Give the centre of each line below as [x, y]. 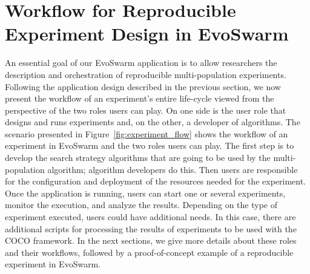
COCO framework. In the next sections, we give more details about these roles [151, 240]
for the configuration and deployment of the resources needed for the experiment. [156, 181]
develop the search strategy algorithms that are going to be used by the [138, 158]
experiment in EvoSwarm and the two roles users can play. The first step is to [150, 145]
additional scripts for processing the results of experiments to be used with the [151, 228]
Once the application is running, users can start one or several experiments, [145, 193]
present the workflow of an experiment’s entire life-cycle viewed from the [140, 98]
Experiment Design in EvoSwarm [147, 34]
